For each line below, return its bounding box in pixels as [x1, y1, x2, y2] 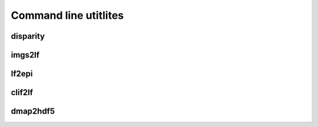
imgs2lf [11, 50, 40, 60]
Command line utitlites [11, 9, 124, 22]
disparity [11, 31, 45, 41]
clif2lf [11, 88, 34, 98]
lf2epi [11, 69, 33, 79]
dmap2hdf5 [11, 106, 55, 116]
